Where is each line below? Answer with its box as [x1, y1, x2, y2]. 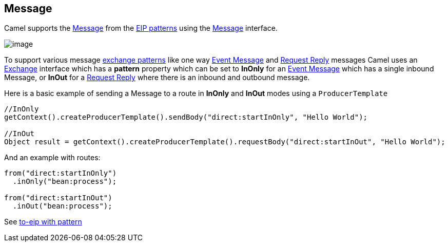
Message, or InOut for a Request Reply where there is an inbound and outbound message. [4, 73, 310, 82]
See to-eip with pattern [4, 217, 82, 226]
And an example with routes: [4, 153, 101, 162]
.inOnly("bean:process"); [12, 177, 117, 186]
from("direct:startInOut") [4, 194, 112, 202]
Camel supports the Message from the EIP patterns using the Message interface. [4, 24, 278, 33]
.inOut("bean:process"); [12, 202, 112, 211]
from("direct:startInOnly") [4, 169, 117, 178]
